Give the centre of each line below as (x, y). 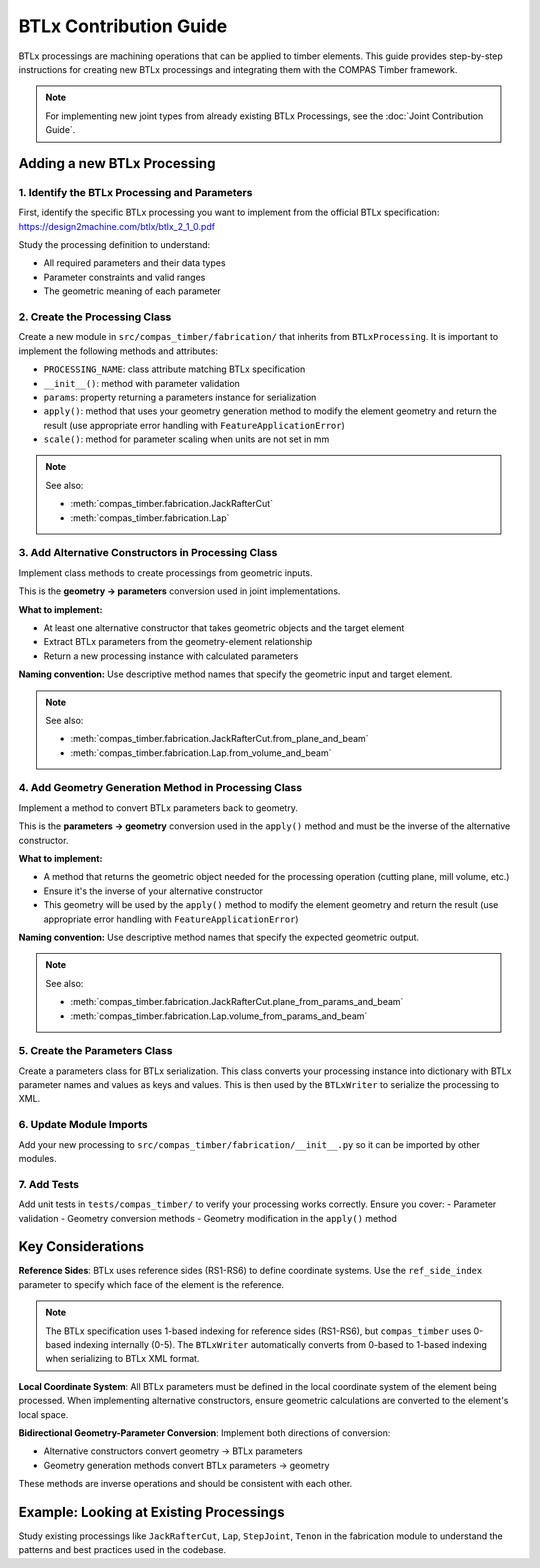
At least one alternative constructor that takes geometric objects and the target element (224, 627)
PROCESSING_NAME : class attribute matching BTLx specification (174, 369)
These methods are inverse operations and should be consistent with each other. (185, 1484)
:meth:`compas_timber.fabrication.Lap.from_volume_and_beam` (201, 752)
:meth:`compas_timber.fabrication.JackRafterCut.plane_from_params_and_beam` (237, 1002)
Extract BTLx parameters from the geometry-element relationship (178, 642)
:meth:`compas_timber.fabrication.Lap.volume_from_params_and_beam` (219, 1016)
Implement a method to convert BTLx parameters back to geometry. (158, 807)
